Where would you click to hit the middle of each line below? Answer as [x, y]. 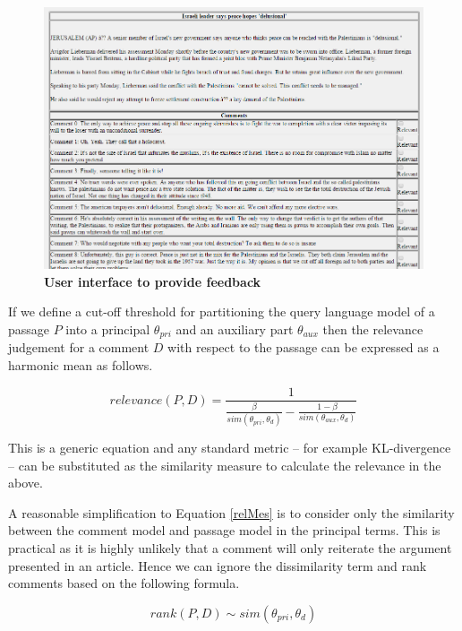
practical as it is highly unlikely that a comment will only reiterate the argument [230, 548]
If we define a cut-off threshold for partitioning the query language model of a [222, 311]
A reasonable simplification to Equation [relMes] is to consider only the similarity [231, 512]
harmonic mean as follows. [81, 364]
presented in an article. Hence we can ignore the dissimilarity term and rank [218, 565]
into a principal [108, 328]
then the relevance [373, 328]
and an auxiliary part [235, 328]
